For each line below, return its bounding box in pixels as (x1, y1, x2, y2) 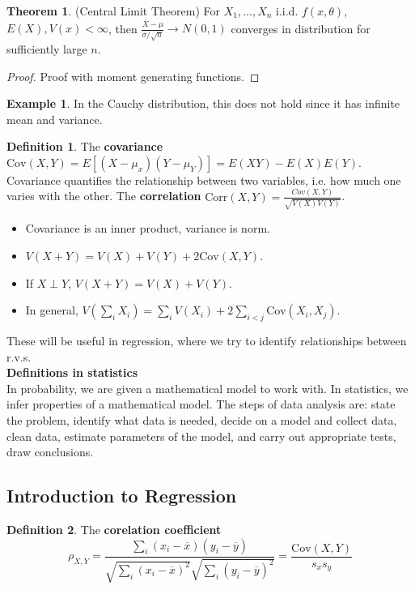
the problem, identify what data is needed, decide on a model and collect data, (6, 412, 397, 429)
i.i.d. (276, 2, 299, 19)
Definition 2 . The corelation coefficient (6, 521, 222, 538)
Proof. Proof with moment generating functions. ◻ (6, 67, 260, 84)
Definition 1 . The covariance (6, 138, 163, 155)
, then (108, 19, 138, 36)
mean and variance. (6, 110, 103, 127)
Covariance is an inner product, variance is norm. (25, 220, 270, 237)
